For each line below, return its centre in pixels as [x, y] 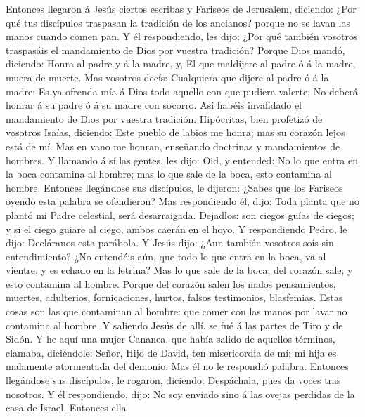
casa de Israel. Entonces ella [66, 408]
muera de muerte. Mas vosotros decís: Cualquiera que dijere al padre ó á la [167, 77]
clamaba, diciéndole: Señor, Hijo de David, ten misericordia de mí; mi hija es [171, 352]
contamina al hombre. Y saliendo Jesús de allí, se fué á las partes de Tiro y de [174, 325]
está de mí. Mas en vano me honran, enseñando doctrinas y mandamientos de [173, 146]
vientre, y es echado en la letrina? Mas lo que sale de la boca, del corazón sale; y [179, 270]
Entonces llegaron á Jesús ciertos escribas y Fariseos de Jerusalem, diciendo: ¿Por [181, 8]
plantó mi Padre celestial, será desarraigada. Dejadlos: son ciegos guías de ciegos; [180, 214]
